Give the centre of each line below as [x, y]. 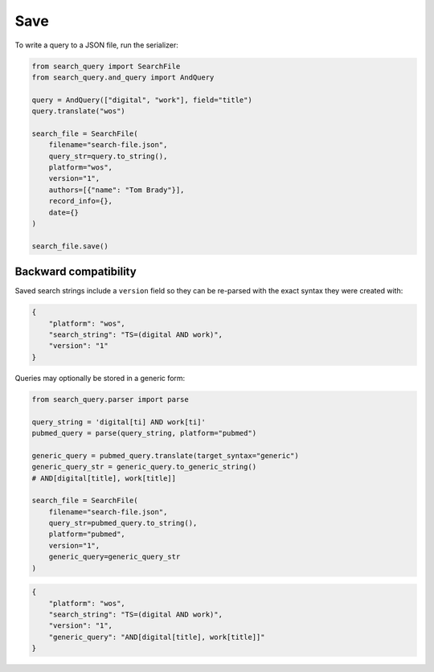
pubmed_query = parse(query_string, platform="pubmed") [144, 433]
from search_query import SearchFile [106, 66]
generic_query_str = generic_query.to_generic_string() [144, 467]
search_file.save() [70, 246]
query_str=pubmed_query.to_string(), [123, 523]
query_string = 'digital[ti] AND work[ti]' [119, 422]
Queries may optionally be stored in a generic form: [100, 378]
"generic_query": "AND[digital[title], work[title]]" [157, 637]
